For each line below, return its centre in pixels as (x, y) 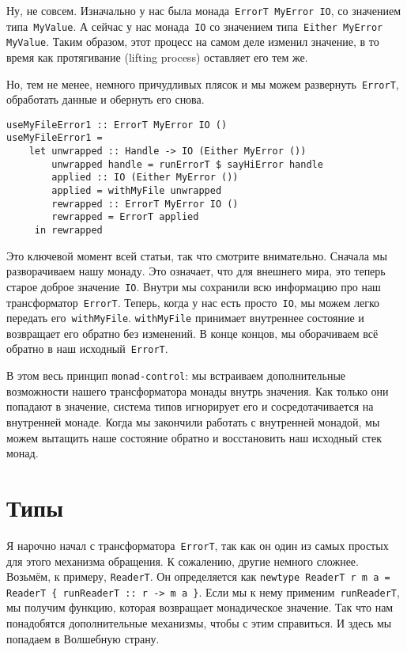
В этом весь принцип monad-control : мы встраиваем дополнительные (176, 375)
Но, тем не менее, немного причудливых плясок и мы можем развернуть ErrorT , (203, 83)
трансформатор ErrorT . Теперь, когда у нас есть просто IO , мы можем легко (193, 302)
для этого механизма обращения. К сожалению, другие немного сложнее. (183, 561)
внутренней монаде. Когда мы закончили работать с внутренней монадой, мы (193, 421)
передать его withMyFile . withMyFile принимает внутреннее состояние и (185, 318)
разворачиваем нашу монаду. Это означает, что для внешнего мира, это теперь (196, 271)
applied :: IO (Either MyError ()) (145, 178)
